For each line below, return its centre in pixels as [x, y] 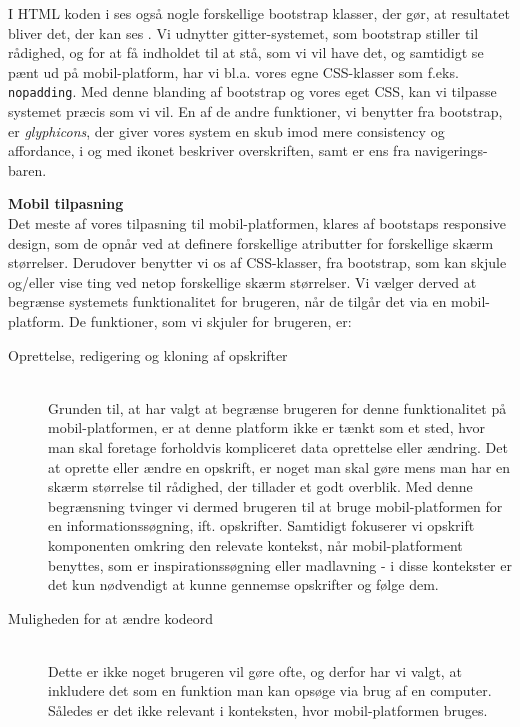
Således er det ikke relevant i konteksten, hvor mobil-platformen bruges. [268, 710]
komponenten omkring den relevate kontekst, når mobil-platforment [255, 544]
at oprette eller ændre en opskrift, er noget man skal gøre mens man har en [279, 466]
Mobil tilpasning [66, 203]
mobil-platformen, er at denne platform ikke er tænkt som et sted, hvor [267, 427]
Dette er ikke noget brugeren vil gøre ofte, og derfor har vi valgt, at [255, 670]
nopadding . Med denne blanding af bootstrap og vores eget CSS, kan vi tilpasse [252, 91]
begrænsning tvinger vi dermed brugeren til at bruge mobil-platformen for [275, 505]
